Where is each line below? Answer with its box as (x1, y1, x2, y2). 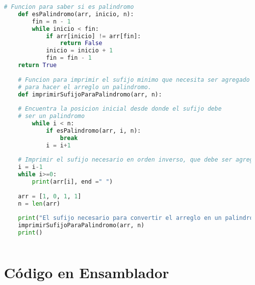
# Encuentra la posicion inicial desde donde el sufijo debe (18, 105, 222, 113)
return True (18, 62, 57, 69)
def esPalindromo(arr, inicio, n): (18, 10, 134, 18)
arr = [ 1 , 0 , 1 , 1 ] (18, 192, 81, 200)
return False (60, 40, 102, 47)
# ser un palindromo (18, 113, 85, 120)
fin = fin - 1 (46, 54, 92, 62)
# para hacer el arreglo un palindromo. (18, 83, 152, 91)
